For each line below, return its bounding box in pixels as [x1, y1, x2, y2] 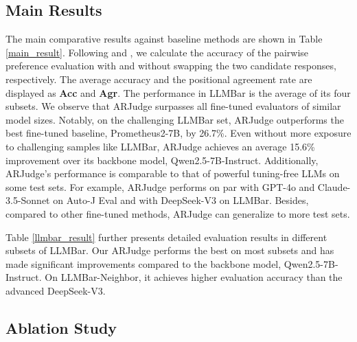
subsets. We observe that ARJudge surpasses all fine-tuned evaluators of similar [5, 99, 341, 113]
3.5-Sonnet [5, 193, 50, 207]
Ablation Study [5, 317, 117, 338]
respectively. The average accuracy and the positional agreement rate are [5, 71, 312, 86]
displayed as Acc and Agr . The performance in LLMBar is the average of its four [5, 85, 351, 100]
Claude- [317, 179, 351, 194]
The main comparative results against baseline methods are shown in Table [5, 32, 323, 46]
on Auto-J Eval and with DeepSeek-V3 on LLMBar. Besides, [53, 193, 309, 207]
